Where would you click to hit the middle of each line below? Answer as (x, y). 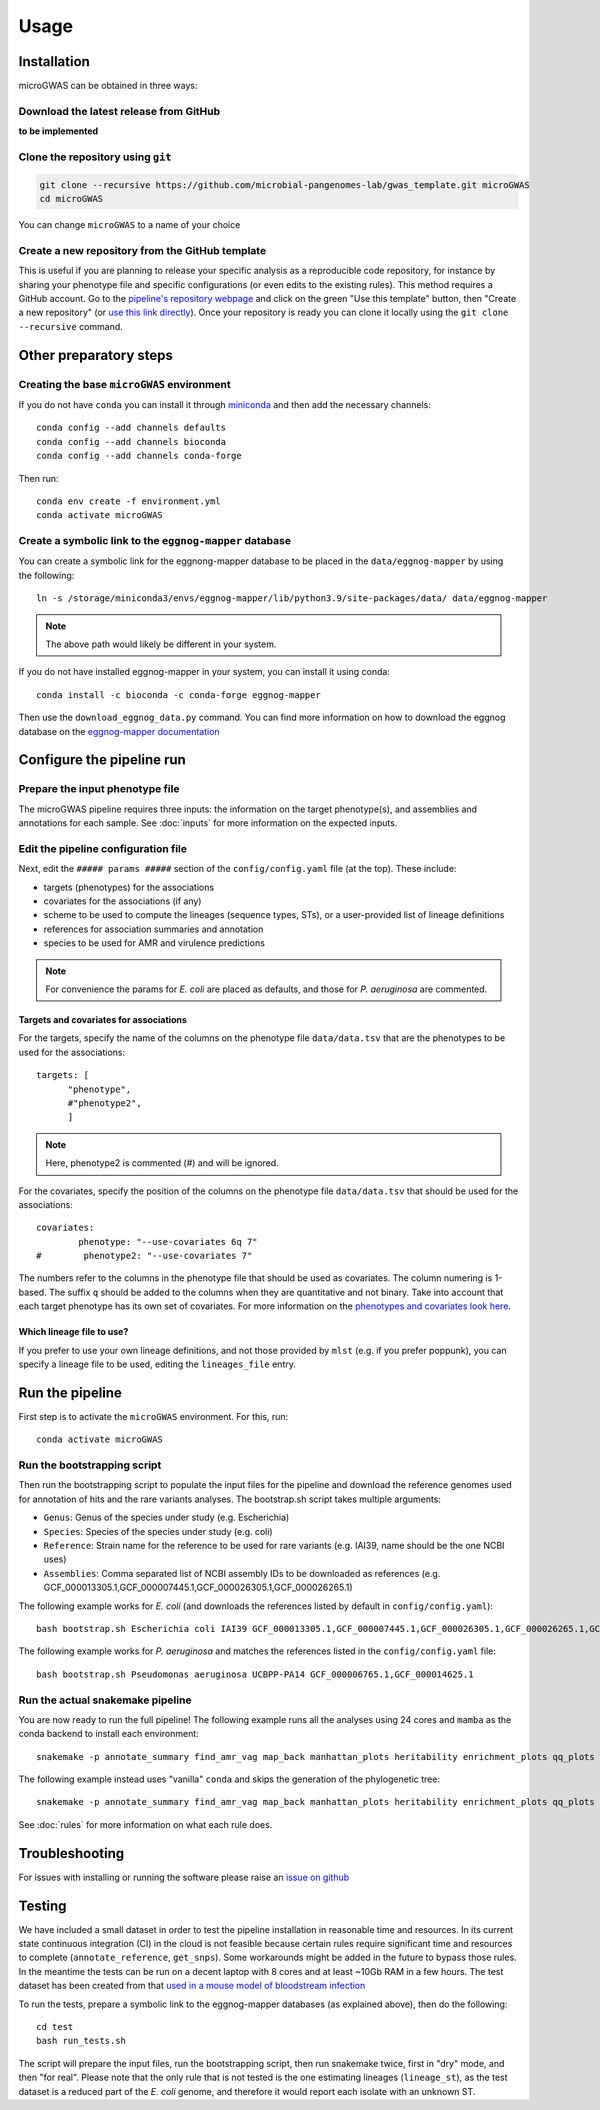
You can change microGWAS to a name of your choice (129, 225)
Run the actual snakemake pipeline (105, 1700)
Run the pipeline (70, 1392)
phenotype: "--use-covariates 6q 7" (168, 1241)
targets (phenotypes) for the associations (129, 887)
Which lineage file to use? (73, 1332)
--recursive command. (71, 326)
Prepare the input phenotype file (99, 789)
